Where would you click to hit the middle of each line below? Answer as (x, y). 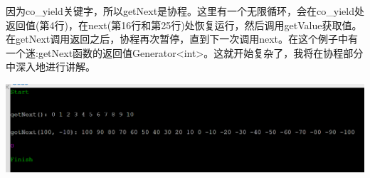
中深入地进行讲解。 (51, 67)
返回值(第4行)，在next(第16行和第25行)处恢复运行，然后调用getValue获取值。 (184, 25)
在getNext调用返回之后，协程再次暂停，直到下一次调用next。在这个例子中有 (182, 39)
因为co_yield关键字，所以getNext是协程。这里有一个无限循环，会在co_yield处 (185, 11)
